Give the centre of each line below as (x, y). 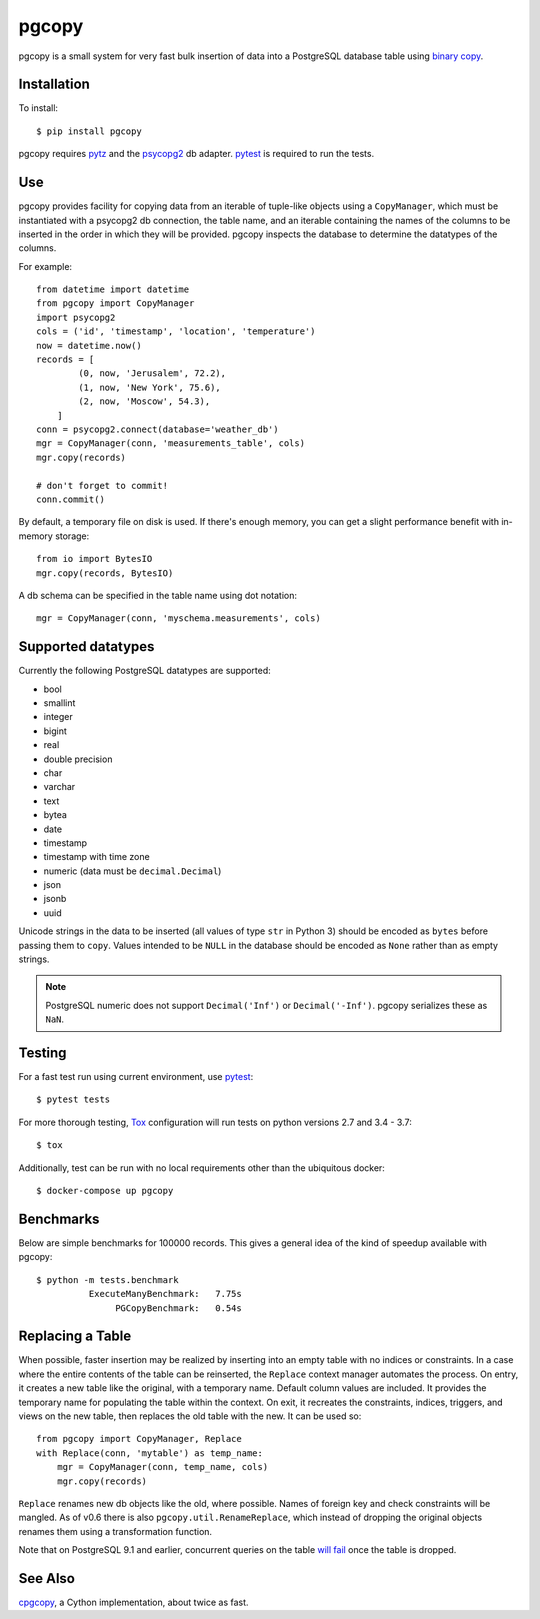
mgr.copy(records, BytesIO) (105, 573)
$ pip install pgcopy (89, 131)
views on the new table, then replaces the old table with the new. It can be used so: (190, 1416)
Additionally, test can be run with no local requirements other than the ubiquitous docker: (201, 1167)
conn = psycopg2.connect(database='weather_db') (157, 429)
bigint (55, 731)
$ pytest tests (73, 1099)
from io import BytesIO (94, 559)
